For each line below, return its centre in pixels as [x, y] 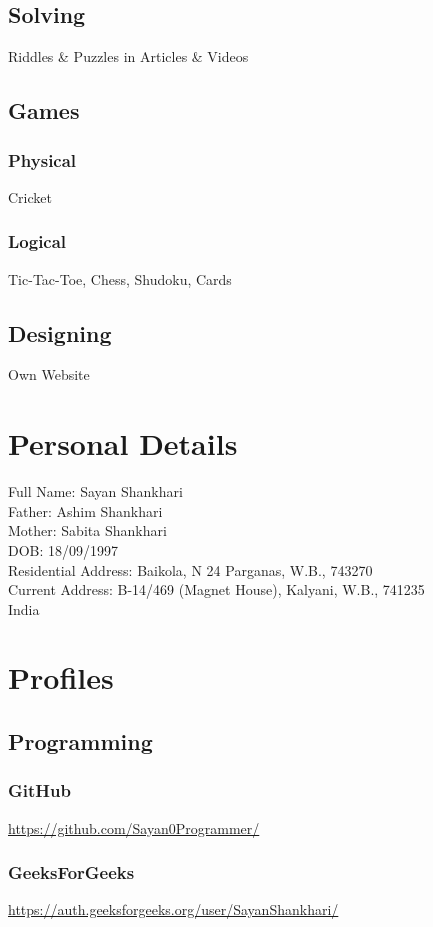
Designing [60, 332]
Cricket [30, 196]
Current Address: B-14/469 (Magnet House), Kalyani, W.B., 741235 [216, 589]
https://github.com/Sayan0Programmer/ [134, 827]
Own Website [49, 374]
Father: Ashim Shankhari [85, 510]
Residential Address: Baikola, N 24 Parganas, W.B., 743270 [190, 569]
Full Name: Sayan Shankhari [95, 491]
